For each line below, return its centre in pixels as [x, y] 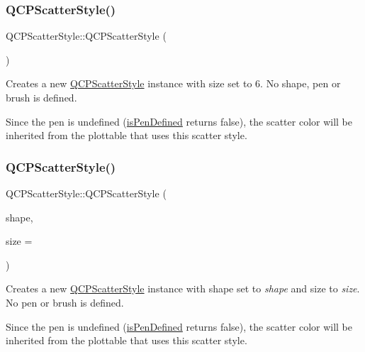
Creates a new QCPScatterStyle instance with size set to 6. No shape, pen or [173, 83]
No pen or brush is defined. [65, 302]
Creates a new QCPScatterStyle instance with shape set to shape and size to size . [183, 288]
